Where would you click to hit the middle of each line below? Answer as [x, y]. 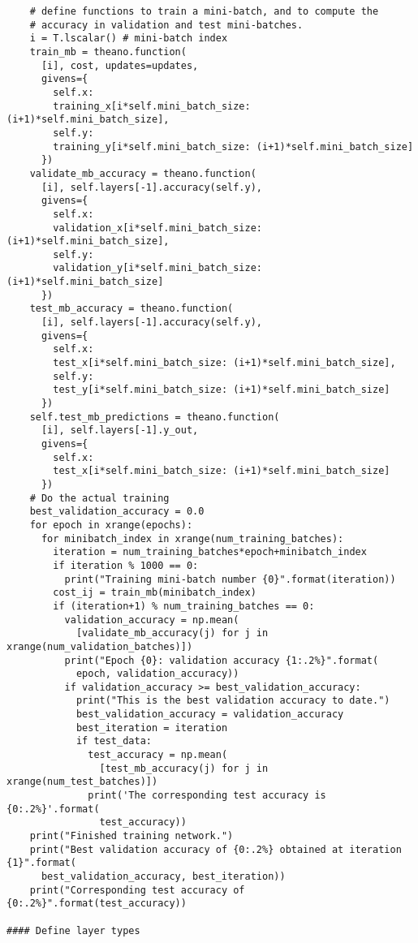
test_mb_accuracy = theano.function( [131, 309]
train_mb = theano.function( [108, 52]
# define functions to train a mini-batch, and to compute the [204, 11]
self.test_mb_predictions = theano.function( [155, 417]
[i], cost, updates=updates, [120, 65]
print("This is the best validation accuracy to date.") [233, 701]
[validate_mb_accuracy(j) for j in [172, 633]
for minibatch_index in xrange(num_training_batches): [192, 538]
